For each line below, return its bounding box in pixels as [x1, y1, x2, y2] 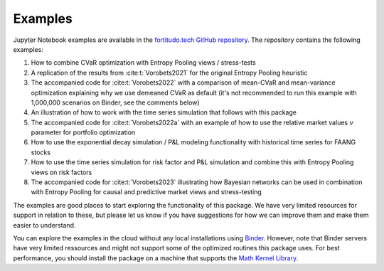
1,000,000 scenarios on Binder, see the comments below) [31, 98, 200, 107]
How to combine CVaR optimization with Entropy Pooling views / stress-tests [31, 58, 256, 67]
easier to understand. [13, 220, 76, 229]
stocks [31, 148, 51, 156]
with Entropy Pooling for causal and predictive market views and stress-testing [31, 188, 262, 196]
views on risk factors [31, 168, 92, 176]
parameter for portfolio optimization [31, 128, 136, 137]
